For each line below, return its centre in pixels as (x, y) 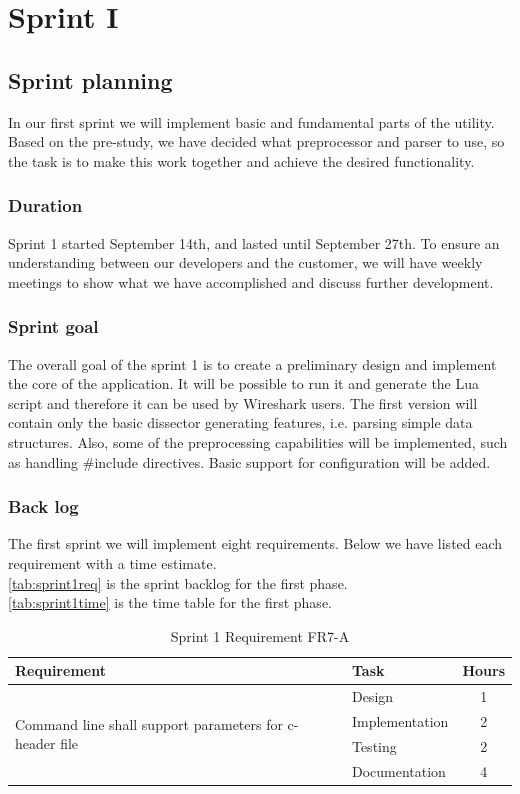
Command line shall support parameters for (149, 723)
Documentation (398, 770)
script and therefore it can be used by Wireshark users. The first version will (243, 402)
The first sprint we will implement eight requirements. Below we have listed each (255, 543)
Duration (45, 205)
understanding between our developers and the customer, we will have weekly (245, 262)
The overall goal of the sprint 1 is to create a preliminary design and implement (252, 363)
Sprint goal (53, 326)
